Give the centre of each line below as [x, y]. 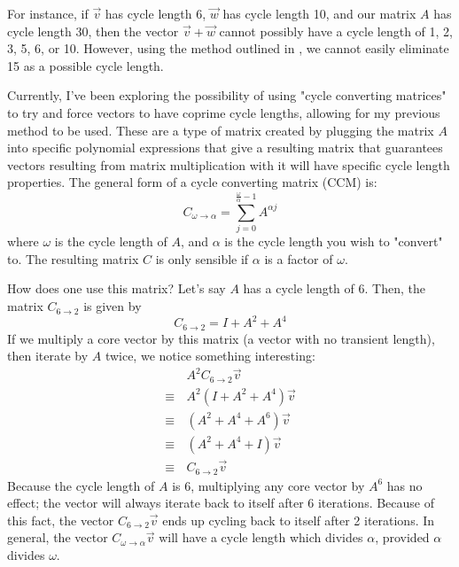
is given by [113, 306]
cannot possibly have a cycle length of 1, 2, [336, 31]
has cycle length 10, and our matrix [319, 13]
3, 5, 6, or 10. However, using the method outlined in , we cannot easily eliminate [228, 48]
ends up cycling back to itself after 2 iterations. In [299, 520]
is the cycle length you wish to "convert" [334, 241]
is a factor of [299, 258]
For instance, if [48, 13]
